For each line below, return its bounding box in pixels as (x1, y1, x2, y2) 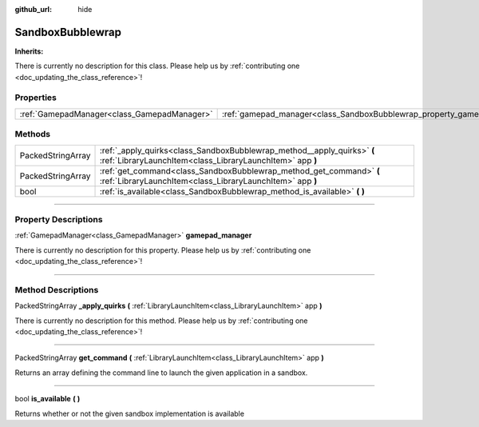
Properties (14, 92, 57, 103)
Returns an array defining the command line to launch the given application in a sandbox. (14, 368, 308, 377)
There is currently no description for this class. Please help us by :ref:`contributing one (14, 61, 300, 71)
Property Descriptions (14, 213, 103, 225)
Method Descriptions (14, 284, 99, 295)
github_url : (14, 5, 52, 14)
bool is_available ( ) (14, 394, 81, 404)
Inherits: (14, 46, 44, 56)
